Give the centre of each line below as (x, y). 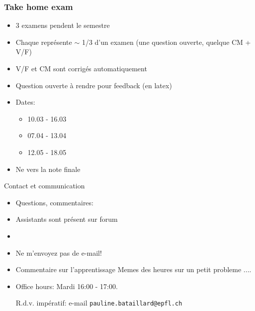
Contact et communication (44, 186)
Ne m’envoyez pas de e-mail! (59, 252)
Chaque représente (44, 42)
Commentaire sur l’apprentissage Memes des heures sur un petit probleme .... (133, 269)
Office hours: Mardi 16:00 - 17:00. (67, 286)
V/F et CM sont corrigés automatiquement (81, 68)
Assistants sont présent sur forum (67, 219)
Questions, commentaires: (54, 202)
